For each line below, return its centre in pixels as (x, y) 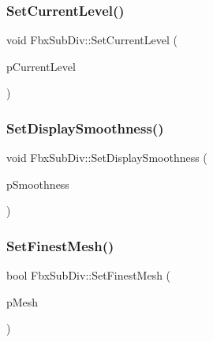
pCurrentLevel (41, 66)
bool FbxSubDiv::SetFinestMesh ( (89, 275)
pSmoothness (38, 184)
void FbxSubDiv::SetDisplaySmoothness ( (107, 158)
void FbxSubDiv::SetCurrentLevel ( (92, 40)
